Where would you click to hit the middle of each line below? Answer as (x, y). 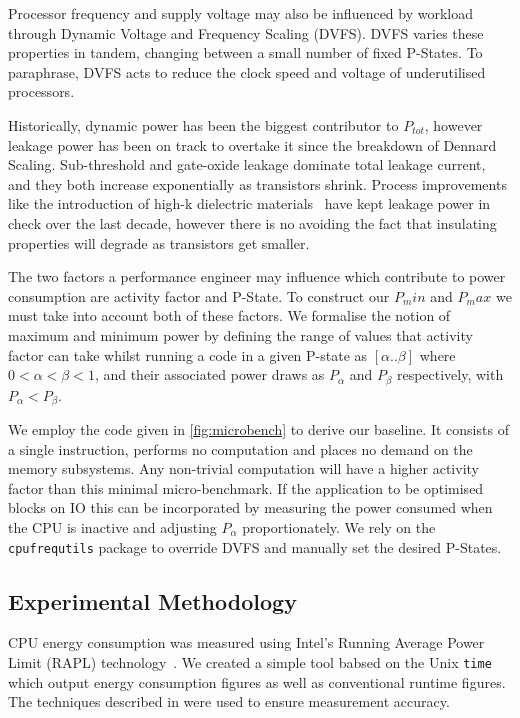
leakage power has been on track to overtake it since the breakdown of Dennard (252, 144)
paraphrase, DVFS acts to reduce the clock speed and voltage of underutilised (247, 71)
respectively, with (450, 374)
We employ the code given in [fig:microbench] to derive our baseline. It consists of (258, 429)
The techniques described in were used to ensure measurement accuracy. (229, 701)
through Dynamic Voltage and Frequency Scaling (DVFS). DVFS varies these (246, 32)
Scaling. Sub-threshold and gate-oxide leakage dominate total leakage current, (247, 164)
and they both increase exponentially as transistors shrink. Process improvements (257, 183)
